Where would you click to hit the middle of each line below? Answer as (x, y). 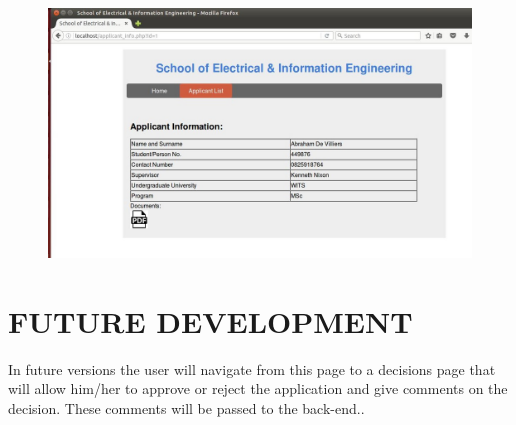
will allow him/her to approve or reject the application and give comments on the (258, 388)
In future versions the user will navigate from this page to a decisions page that (252, 368)
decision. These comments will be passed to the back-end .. (186, 408)
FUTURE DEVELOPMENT (210, 320)
